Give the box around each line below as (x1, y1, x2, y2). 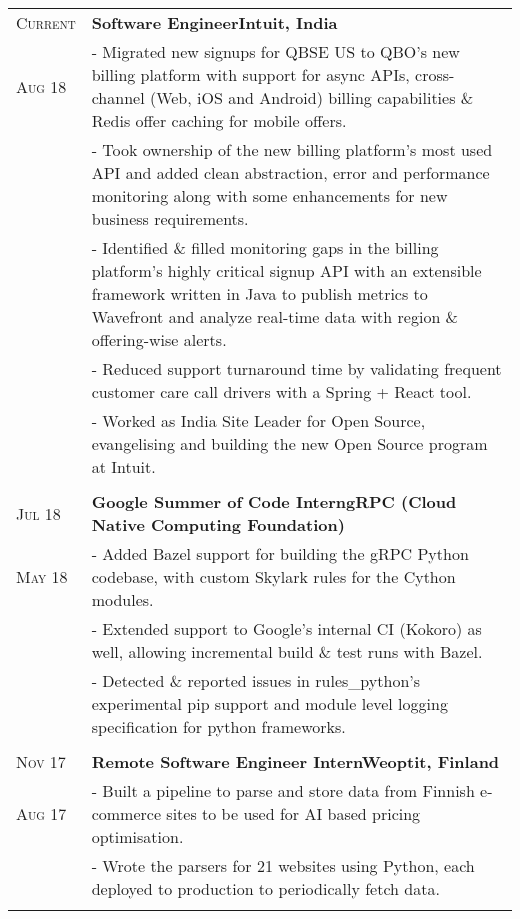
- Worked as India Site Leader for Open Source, (91, 409, 426, 432)
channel (91, 86, 145, 109)
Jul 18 (16, 501, 61, 525)
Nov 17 (16, 750, 66, 773)
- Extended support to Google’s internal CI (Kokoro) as (91, 617, 482, 640)
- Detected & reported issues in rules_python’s (91, 669, 421, 692)
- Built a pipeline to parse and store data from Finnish (91, 779, 475, 802)
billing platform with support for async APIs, (91, 63, 410, 86)
